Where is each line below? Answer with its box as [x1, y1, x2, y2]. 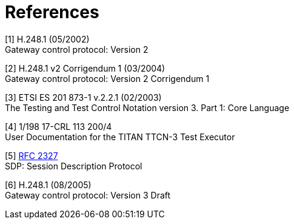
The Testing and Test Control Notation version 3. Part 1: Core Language [5, 102, 290, 113]
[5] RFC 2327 [5, 150, 58, 161]
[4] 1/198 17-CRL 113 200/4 [5, 121, 112, 132]
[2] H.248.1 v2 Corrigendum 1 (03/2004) [5, 63, 165, 73]
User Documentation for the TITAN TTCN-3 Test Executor [5, 131, 235, 142]
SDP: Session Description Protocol [5, 160, 142, 171]
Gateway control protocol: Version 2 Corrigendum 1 [5, 73, 210, 84]
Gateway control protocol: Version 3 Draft [5, 189, 171, 200]
